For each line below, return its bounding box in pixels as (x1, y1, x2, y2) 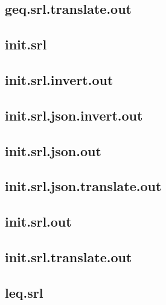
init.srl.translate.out (5, 247, 132, 266)
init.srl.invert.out (5, 70, 113, 89)
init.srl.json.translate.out (5, 177, 162, 195)
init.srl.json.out (5, 141, 101, 160)
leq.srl (5, 283, 43, 301)
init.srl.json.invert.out (5, 105, 143, 124)
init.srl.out (5, 212, 72, 231)
